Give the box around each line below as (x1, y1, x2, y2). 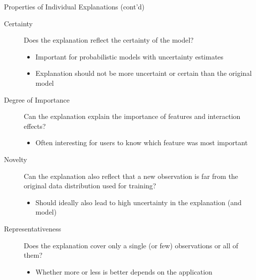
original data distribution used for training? (24, 180, 156, 191)
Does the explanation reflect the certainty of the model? (24, 35, 194, 45)
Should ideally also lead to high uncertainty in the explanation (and (35, 197, 242, 207)
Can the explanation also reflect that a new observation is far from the (24, 170, 238, 181)
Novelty (4, 154, 27, 164)
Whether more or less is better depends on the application (35, 266, 212, 277)
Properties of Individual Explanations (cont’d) (4, 1, 145, 11)
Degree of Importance (4, 94, 70, 105)
